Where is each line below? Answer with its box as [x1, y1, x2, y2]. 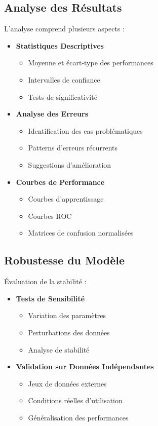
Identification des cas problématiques [28, 125, 143, 136]
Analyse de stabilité [28, 344, 90, 355]
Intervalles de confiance [28, 74, 100, 85]
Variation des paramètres [28, 310, 106, 321]
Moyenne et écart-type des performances [28, 57, 153, 68]
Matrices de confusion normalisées [28, 227, 134, 238]
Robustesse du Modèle [4, 252, 125, 268]
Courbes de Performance [16, 176, 105, 187]
